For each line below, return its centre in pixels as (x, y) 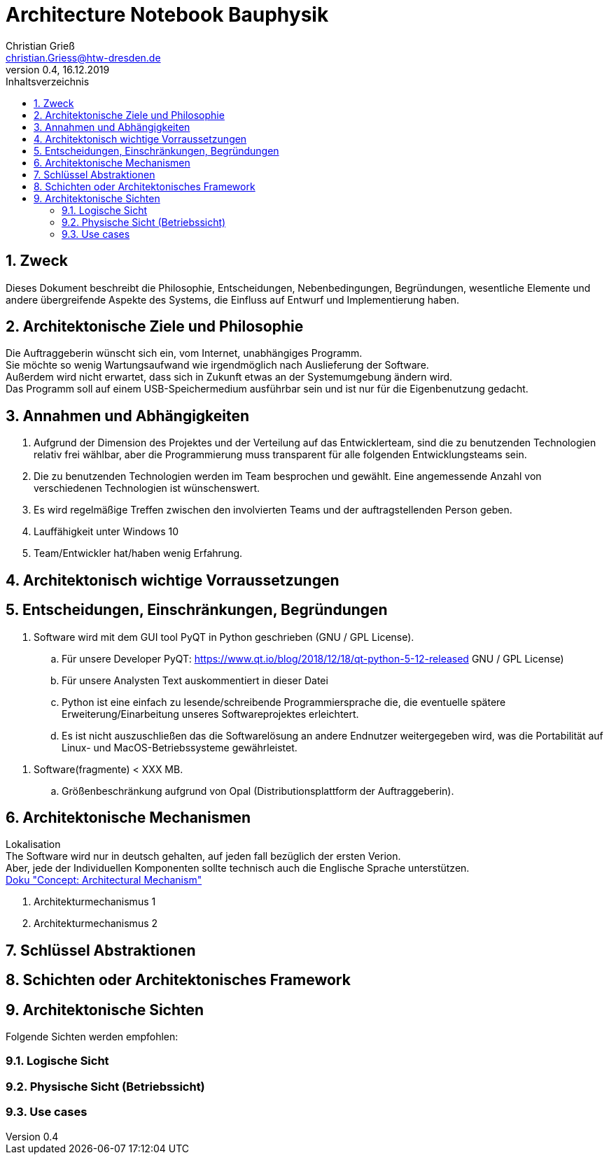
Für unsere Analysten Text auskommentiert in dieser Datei (195, 680)
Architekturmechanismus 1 (95, 902)
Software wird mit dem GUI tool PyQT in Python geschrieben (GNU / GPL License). (224, 637)
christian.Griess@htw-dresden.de (83, 57)
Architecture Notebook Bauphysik (167, 15)
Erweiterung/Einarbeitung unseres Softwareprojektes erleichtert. (210, 714)
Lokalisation (33, 844)
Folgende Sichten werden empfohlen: (92, 1037)
